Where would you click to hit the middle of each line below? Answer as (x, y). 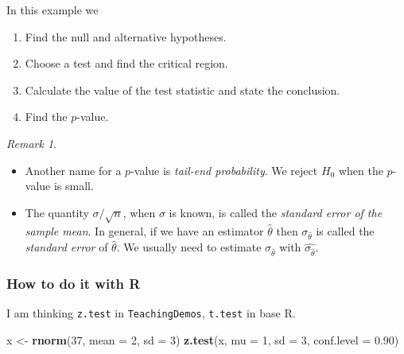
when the (361, 170)
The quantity (57, 212)
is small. (74, 186)
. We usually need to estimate (189, 247)
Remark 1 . (31, 143)
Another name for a (73, 170)
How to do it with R (74, 283)
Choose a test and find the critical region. (126, 63)
